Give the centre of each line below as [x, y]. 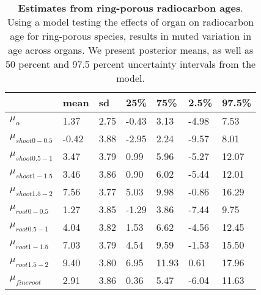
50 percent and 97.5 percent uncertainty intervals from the [131, 64]
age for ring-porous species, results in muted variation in [131, 36]
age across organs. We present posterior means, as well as [130, 50]
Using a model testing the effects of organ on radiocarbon [131, 22]
